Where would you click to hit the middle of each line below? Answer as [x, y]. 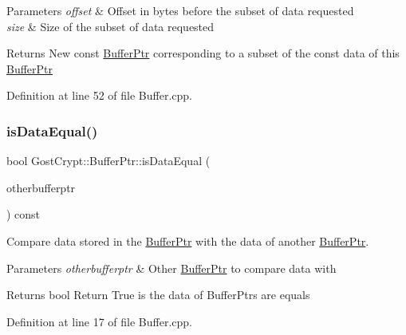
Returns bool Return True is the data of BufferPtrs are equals [158, 295]
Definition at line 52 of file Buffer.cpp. [100, 95]
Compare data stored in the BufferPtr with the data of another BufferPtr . [188, 240]
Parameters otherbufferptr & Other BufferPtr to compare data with [171, 268]
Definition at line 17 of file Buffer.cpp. [100, 321]
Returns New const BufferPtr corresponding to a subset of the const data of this [203, 53]
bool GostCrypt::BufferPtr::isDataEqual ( [108, 161]
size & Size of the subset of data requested [110, 26]
